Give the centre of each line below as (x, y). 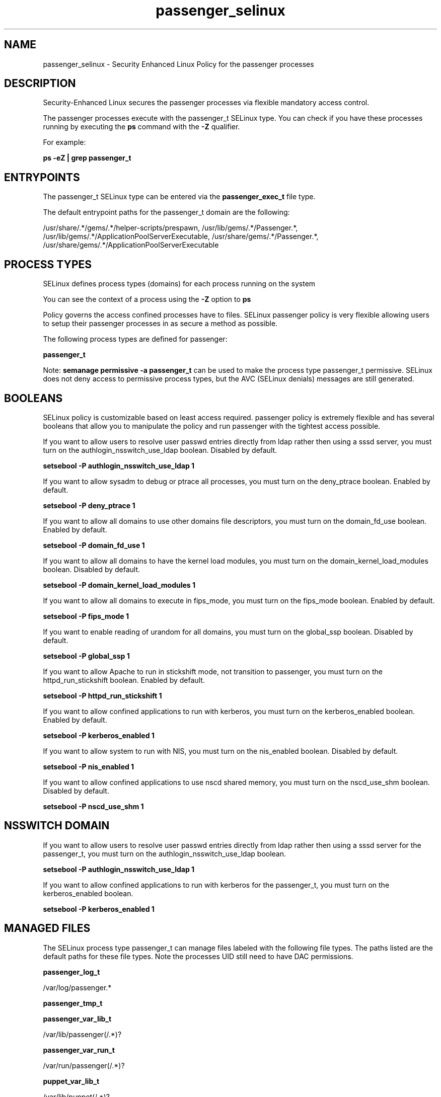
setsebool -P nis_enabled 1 (89, 766)
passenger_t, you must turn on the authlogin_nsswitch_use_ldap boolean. (165, 853)
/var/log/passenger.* (77, 987)
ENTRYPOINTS (42, 177)
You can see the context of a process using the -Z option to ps (147, 299)
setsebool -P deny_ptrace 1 (89, 505)
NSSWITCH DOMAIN (57, 826)
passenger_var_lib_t (77, 1018)
